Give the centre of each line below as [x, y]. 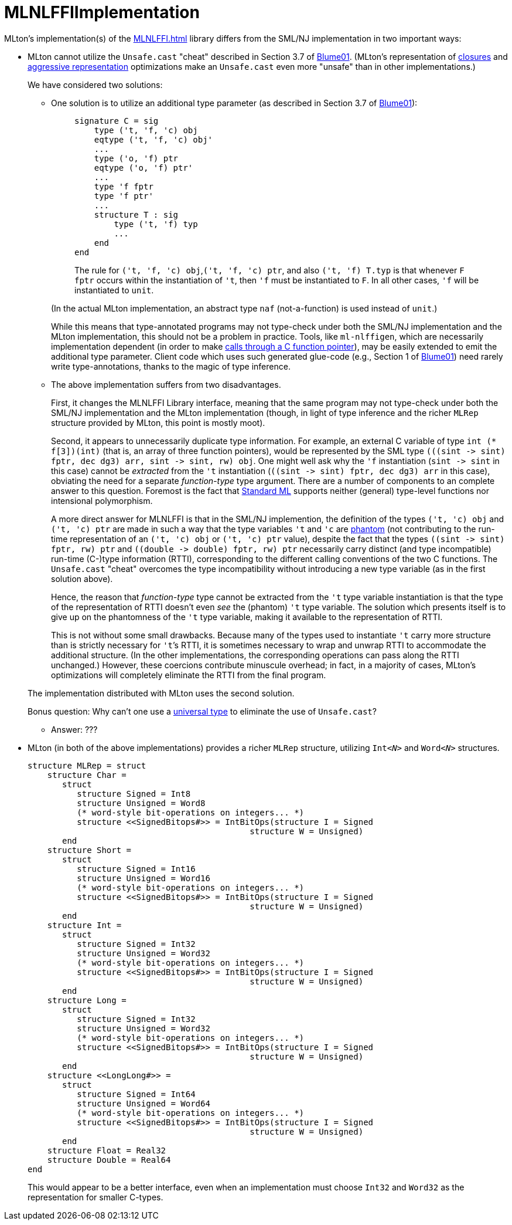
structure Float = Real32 [107, 1150]
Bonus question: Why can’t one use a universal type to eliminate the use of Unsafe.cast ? [202, 711]
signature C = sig [117, 121]
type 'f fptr [124, 186]
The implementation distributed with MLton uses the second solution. [161, 693]
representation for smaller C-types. [95, 1197]
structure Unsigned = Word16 [144, 878]
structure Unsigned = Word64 [144, 1103]
